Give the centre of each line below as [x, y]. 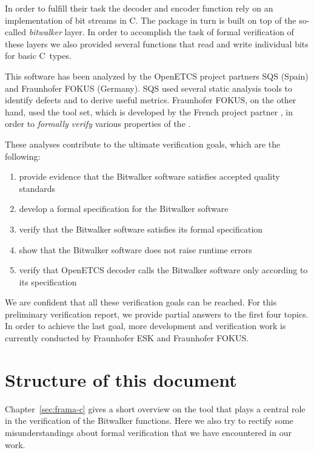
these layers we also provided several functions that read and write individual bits [157, 43]
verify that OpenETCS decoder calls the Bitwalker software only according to [163, 270]
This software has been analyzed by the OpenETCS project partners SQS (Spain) [157, 76]
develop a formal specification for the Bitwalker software [124, 209]
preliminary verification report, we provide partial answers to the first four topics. [157, 314]
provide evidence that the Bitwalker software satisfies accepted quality [149, 176]
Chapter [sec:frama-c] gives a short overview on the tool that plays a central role [155, 408]
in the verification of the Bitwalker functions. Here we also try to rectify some [149, 421]
